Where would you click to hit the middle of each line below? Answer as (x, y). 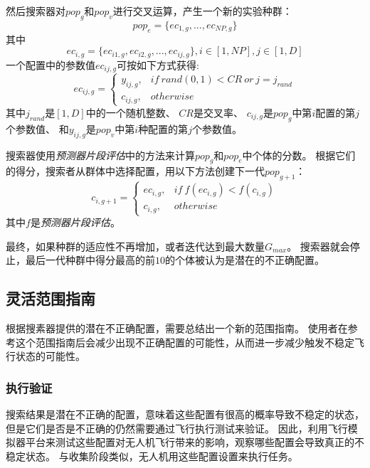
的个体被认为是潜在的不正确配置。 (245, 260)
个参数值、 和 (37, 128)
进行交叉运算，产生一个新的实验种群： (202, 11)
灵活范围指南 (51, 298)
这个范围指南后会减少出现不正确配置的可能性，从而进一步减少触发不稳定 (185, 342)
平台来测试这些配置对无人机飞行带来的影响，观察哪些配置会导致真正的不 (195, 442)
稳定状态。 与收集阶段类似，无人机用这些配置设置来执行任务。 (152, 456)
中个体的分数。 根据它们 (299, 155)
